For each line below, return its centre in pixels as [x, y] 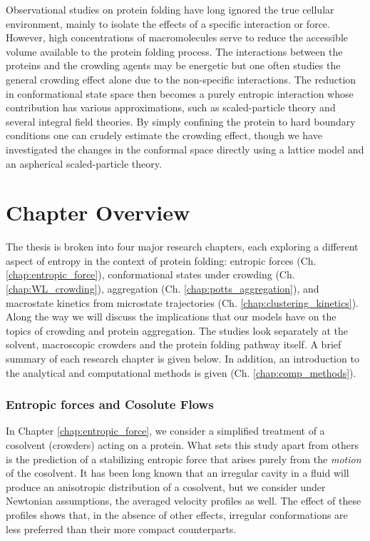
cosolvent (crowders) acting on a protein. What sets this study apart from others [183, 445]
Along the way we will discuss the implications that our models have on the [171, 317]
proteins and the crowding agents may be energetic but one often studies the [173, 65]
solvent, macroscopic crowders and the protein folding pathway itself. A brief [174, 344]
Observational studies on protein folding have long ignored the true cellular [170, 9]
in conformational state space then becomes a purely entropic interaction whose [180, 93]
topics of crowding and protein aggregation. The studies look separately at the [177, 330]
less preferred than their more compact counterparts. [121, 529]
